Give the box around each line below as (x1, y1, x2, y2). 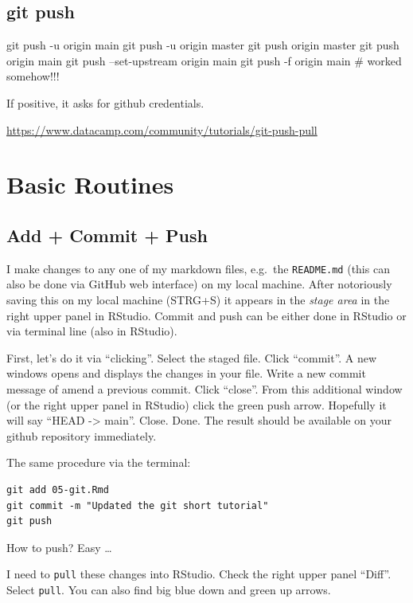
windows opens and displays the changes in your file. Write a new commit (6, 365, 366, 382)
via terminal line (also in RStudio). (6, 323, 177, 339)
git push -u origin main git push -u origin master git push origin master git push (6, 37, 399, 53)
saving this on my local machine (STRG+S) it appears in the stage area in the (6, 292, 390, 307)
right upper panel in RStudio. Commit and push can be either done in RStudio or (6, 307, 407, 323)
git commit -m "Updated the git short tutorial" (6, 499, 269, 511)
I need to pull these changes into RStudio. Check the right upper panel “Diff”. (6, 566, 392, 582)
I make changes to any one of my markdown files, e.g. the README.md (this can (6, 260, 390, 276)
